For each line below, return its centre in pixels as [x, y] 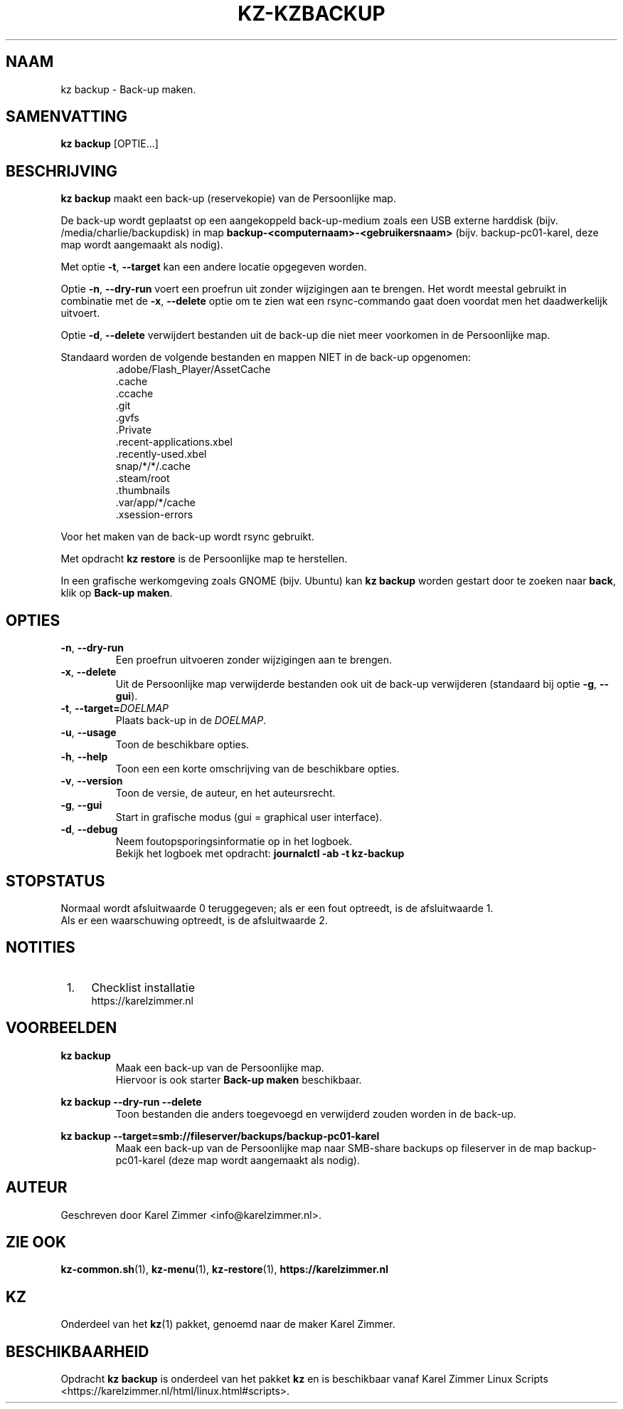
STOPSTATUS [55, 881]
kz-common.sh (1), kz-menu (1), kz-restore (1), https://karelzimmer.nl [224, 1269]
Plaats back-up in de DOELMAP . [191, 721]
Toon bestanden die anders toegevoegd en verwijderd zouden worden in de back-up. [316, 1114]
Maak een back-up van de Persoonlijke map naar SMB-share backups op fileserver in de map [335, 1148]
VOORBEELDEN [62, 1028]
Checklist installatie [143, 987]
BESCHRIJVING [62, 171]
